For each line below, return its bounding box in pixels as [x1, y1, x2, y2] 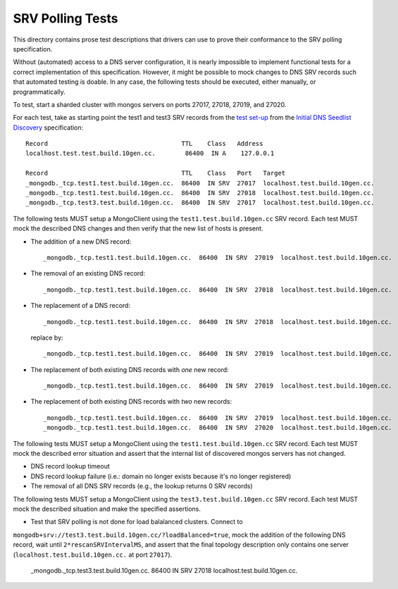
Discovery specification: [13, 123, 84, 132]
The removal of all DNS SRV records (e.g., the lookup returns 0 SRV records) [30, 482, 253, 490]
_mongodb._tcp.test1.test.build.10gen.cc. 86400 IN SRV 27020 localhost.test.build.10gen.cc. [43, 423, 392, 432]
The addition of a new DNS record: [30, 237, 132, 246]
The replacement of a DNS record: [30, 302, 130, 310]
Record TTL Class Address [25, 139, 263, 148]
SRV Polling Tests [13, 11, 118, 26]
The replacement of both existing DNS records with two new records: [30, 397, 232, 406]
